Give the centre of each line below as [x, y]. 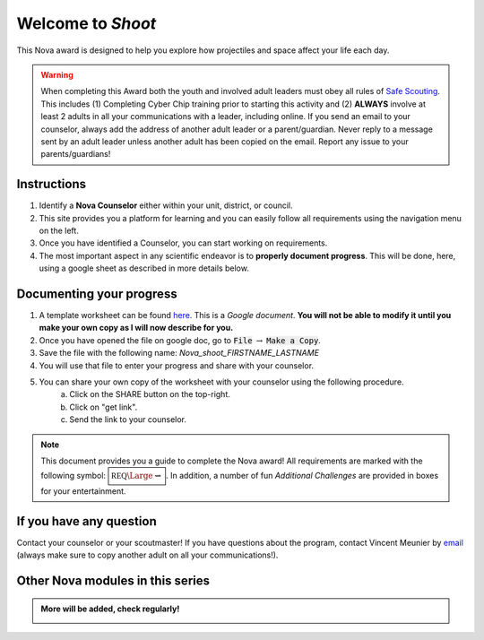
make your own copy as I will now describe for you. [136, 328]
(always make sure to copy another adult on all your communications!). [147, 555]
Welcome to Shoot [86, 23]
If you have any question [86, 521]
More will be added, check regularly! [110, 609]
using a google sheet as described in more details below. [144, 268]
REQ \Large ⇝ [136, 476]
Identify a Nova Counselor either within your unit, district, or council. [166, 205]
